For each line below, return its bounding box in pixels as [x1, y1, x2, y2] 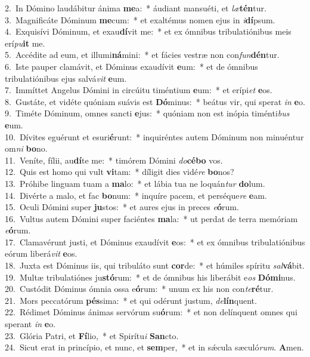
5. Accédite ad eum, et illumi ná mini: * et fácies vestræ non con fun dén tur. [5, 48, 280, 61]
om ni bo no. [5, 142, 48, 155]
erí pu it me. [5, 36, 45, 49]
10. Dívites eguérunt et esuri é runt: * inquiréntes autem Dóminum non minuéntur [5, 130, 304, 143]
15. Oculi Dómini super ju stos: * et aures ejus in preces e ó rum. [5, 201, 239, 213]
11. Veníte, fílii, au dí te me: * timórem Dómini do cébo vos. [5, 153, 223, 166]
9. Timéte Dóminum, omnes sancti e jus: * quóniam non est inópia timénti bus [5, 107, 290, 119]
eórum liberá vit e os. [5, 247, 77, 260]
